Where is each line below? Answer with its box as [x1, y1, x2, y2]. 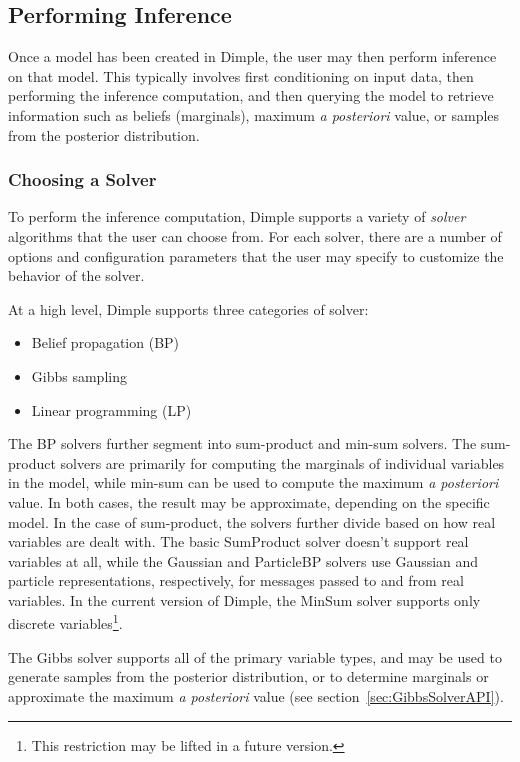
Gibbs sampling [31, 365, 127, 386]
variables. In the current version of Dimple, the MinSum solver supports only [8, 589, 481, 610]
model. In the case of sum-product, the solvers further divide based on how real [8, 511, 496, 532]
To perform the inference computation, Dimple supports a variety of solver [8, 206, 466, 227]
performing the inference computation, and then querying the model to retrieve [8, 85, 494, 106]
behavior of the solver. [8, 265, 145, 286]
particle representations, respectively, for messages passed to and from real [8, 570, 464, 591]
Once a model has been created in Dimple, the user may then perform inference [8, 46, 497, 67]
